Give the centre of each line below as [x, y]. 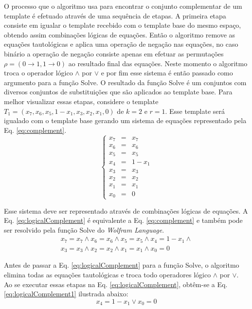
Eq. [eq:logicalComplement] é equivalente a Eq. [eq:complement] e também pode [123, 220]
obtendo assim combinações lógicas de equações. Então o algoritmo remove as [120, 34]
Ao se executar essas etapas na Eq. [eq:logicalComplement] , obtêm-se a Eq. [116, 284]
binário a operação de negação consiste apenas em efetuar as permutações [114, 53]
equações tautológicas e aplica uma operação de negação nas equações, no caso [121, 44]
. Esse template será [195, 111]
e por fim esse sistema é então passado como [167, 73]
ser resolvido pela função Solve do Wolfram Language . [84, 229]
